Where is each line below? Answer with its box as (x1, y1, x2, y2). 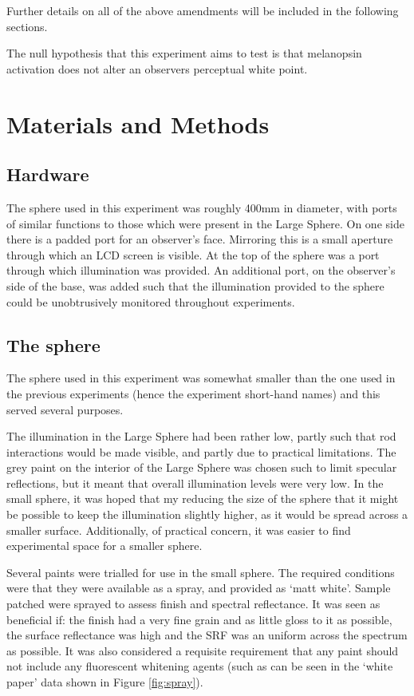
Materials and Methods (6, 107, 270, 140)
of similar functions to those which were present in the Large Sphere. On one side (6, 215, 404, 231)
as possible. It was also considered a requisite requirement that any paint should (6, 642, 399, 658)
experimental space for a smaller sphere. (6, 537, 203, 554)
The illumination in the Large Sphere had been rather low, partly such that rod (6, 428, 396, 445)
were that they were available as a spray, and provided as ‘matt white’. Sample (6, 579, 391, 596)
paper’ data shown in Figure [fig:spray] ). (6, 674, 203, 690)
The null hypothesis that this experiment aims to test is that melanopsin (6, 45, 362, 61)
